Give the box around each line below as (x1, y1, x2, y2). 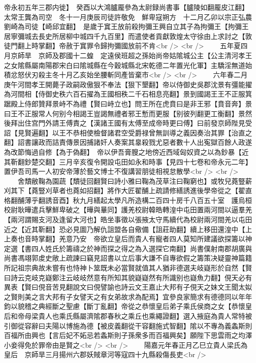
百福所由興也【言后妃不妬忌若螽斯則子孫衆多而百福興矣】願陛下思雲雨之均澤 (4, 330, 252, 340)
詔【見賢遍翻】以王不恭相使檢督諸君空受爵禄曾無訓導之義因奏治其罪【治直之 (4, 127, 252, 137)
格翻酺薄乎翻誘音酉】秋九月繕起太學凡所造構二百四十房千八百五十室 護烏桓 (4, 195, 252, 205)
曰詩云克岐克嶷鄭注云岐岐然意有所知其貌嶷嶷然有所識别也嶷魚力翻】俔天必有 (4, 272, 252, 282)
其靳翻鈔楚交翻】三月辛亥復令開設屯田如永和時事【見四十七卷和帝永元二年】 (4, 156, 252, 166)
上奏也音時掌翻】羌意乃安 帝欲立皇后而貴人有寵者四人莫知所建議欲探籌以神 (4, 233, 252, 244)
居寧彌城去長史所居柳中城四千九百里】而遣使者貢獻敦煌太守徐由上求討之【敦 (4, 31, 252, 41)
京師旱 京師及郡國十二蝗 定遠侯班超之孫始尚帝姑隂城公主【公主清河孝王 (10, 50, 252, 60)
